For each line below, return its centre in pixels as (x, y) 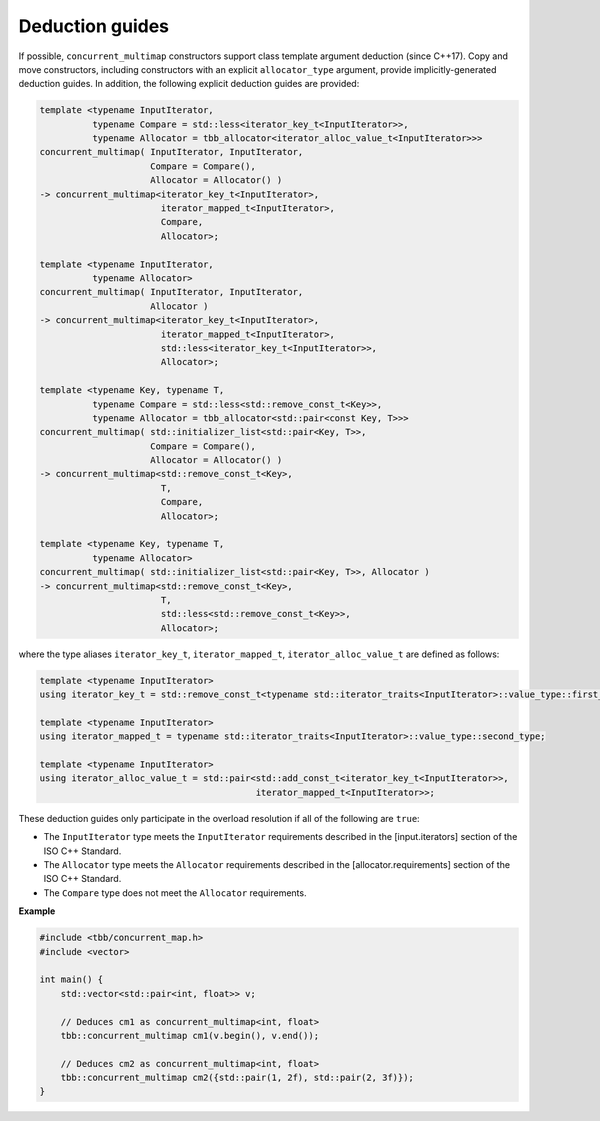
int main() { (71, 979)
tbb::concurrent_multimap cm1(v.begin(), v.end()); (190, 1035)
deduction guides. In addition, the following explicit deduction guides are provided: (189, 84)
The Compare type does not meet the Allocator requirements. (175, 892)
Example (37, 911)
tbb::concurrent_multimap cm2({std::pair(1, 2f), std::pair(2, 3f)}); (237, 1078)
